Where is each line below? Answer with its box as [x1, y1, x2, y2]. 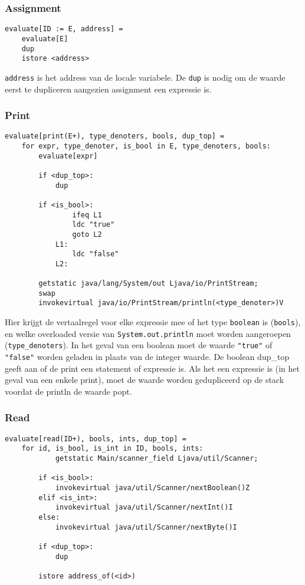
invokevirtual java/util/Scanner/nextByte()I [55, 523, 237, 531]
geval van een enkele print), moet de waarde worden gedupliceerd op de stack [5, 374, 284, 386]
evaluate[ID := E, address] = [5, 25, 123, 34]
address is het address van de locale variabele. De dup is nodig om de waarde [5, 71, 286, 83]
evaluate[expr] [38, 151, 98, 160]
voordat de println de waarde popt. [5, 385, 132, 397]
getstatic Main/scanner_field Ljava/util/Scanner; [55, 454, 258, 463]
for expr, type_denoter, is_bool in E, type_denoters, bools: [21, 141, 271, 150]
